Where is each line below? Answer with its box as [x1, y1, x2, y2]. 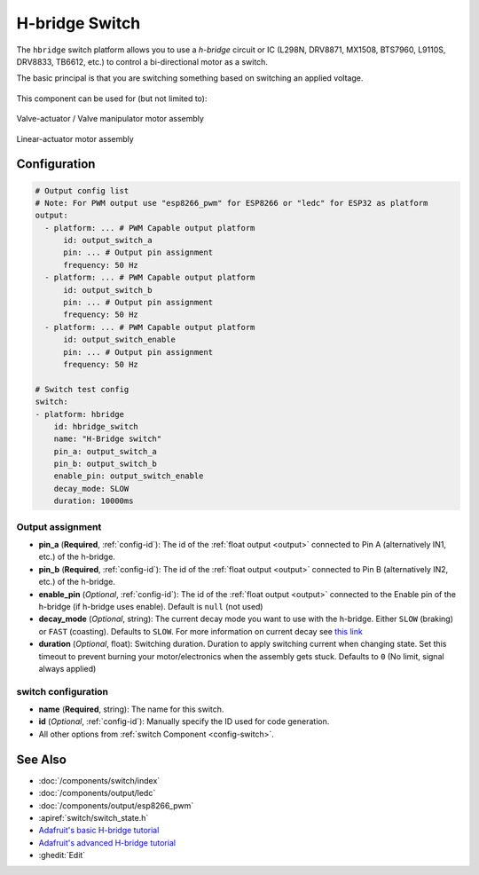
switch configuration [16, 685, 109, 698]
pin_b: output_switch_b [53, 459, 157, 469]
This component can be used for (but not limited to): [16, 93, 208, 104]
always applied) [38, 663, 97, 674]
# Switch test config [35, 384, 130, 394]
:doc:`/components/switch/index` [38, 775, 161, 785]
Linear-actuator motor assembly [16, 133, 135, 144]
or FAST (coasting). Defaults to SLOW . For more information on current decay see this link [38, 626, 363, 636]
